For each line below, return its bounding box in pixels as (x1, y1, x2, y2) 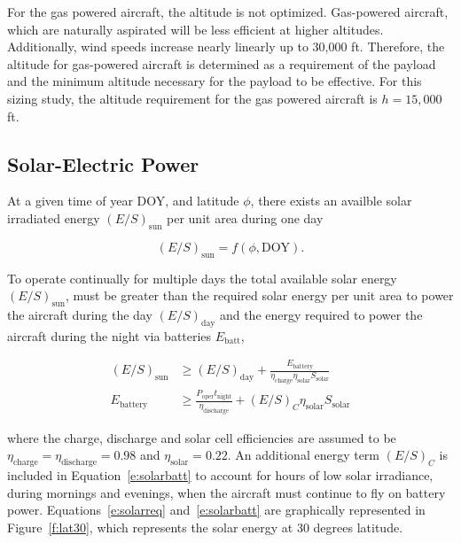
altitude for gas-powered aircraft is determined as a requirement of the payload (7, 54, 436, 73)
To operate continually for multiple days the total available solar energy (7, 268, 397, 287)
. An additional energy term (227, 446, 380, 464)
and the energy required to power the (219, 305, 423, 323)
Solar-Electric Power (7, 150, 199, 177)
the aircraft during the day (7, 305, 152, 323)
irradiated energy (7, 208, 100, 227)
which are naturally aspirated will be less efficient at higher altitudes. (7, 19, 384, 38)
